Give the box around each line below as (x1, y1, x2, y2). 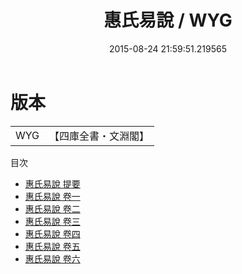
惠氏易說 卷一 (24, 190, 81, 202)
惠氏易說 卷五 (24, 240, 81, 252)
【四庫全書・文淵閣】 (49, 129, 150, 143)
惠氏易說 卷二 (24, 202, 81, 215)
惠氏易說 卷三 (24, 215, 81, 227)
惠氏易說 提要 (24, 177, 81, 190)
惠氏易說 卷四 (24, 227, 81, 240)
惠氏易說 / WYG (103, 9, 233, 32)
